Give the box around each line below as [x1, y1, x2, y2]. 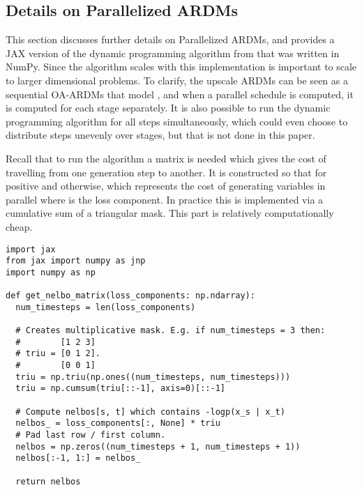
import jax [6, 244, 56, 254]
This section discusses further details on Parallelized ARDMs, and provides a [6, 32, 335, 47]
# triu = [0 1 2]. [15, 349, 101, 359]
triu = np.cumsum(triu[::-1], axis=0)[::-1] [15, 383, 225, 394]
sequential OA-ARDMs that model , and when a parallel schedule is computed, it [6, 86, 354, 101]
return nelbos [15, 476, 81, 487]
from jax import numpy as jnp [6, 256, 146, 266]
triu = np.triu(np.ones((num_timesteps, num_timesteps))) [15, 372, 291, 382]
